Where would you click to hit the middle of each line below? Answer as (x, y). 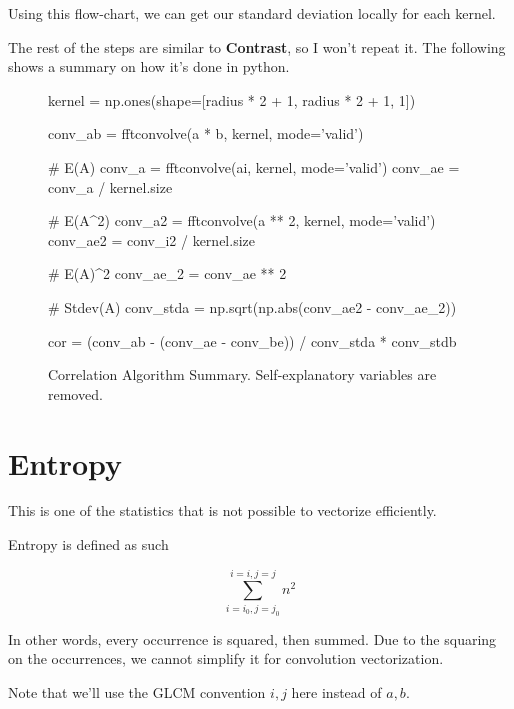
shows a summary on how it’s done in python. (149, 66)
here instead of (336, 691)
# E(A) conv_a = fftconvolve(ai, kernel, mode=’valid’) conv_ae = (254, 166)
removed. (75, 393)
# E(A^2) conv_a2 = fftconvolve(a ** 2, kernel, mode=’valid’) (242, 220)
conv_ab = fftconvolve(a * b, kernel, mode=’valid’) (206, 133)
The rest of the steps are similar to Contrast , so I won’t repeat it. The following (257, 46)
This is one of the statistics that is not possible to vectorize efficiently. (222, 510)
